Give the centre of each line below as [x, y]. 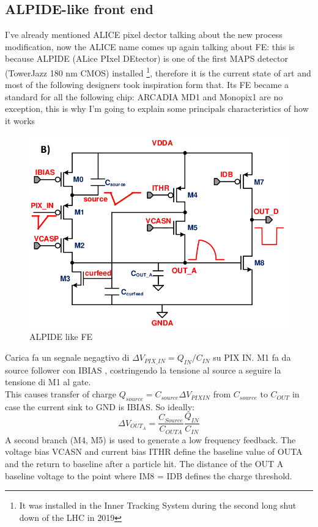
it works [20, 121]
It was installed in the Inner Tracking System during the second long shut [158, 505]
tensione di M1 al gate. [48, 382]
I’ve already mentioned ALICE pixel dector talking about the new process [144, 35]
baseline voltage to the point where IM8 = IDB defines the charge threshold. [149, 475]
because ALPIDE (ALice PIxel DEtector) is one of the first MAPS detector [146, 58]
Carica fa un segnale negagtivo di [67, 357]
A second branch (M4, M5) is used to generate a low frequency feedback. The [150, 439]
